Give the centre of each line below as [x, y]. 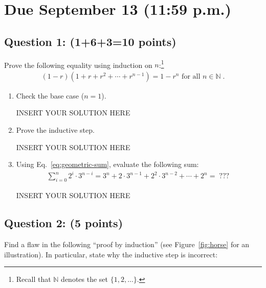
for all [191, 76]
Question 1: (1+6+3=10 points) [90, 41]
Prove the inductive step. [55, 130]
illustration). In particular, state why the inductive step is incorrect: [111, 254]
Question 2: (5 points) [64, 223]
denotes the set [85, 279]
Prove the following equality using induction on [78, 65]
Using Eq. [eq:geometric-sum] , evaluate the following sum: [107, 164]
